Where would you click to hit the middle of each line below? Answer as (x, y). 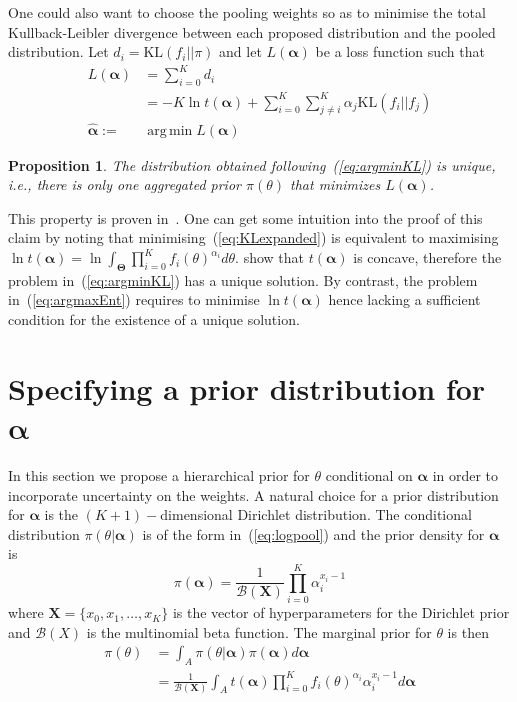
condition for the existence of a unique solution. (154, 319)
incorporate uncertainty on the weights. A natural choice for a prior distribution (253, 494)
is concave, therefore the (427, 257)
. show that (269, 257)
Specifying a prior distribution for (247, 387)
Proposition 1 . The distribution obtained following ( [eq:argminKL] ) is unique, (252, 164)
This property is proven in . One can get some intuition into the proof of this (245, 217)
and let (240, 51)
